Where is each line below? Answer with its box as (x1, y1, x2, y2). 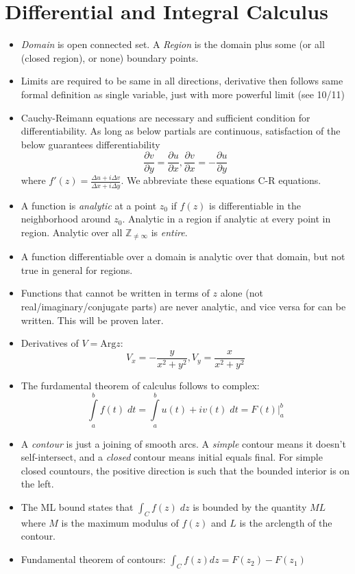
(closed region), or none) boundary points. (21, 50, 199, 65)
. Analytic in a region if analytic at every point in (122, 211, 331, 226)
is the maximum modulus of (61, 515, 179, 529)
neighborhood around (21, 211, 111, 226)
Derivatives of (21, 336, 79, 350)
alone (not (220, 286, 263, 300)
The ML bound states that (21, 500, 134, 514)
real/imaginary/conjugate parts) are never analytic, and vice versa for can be (21, 299, 346, 314)
